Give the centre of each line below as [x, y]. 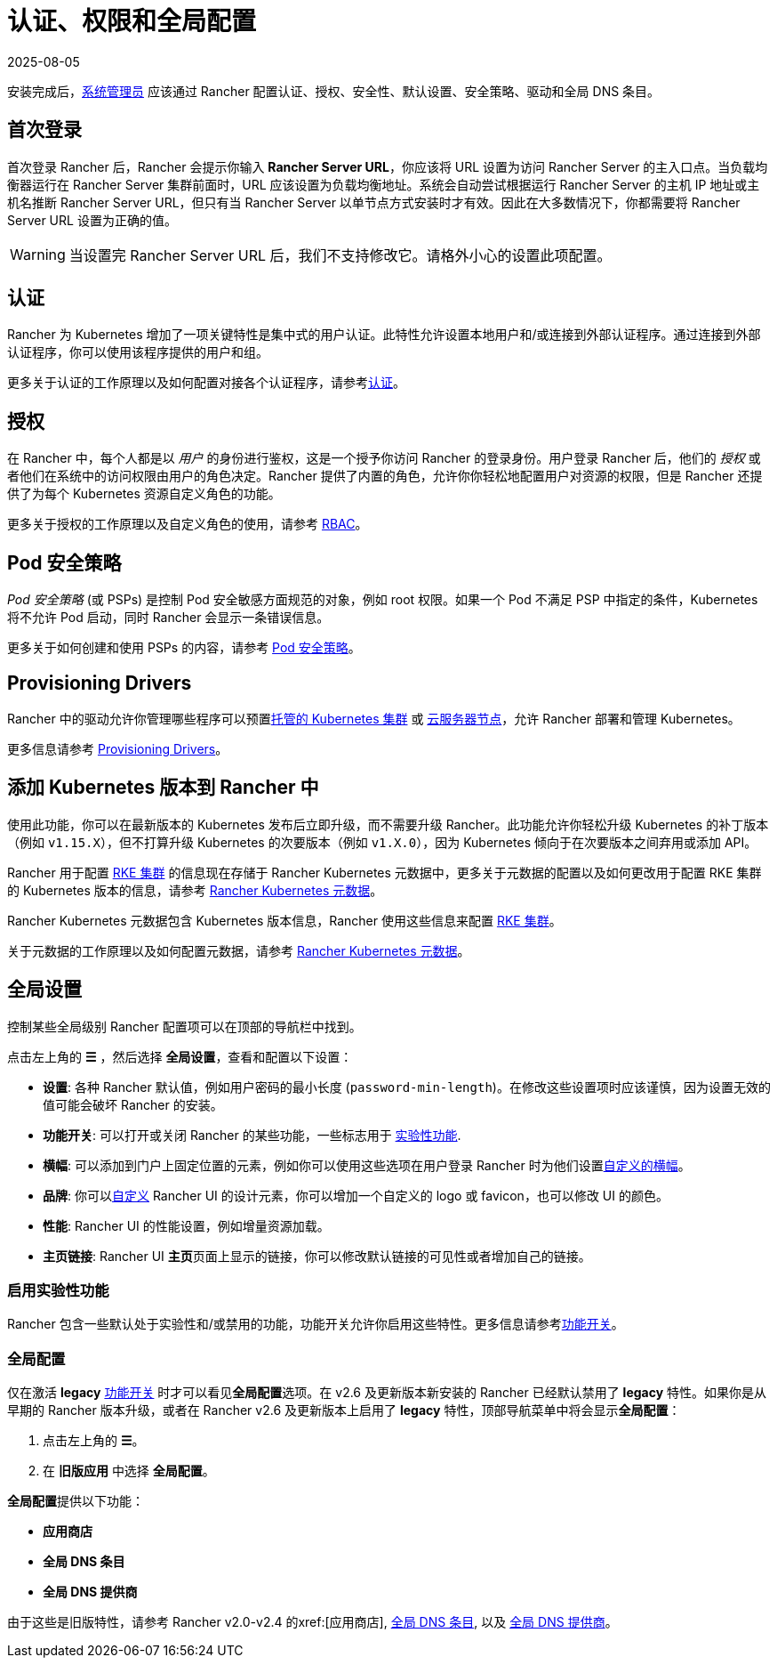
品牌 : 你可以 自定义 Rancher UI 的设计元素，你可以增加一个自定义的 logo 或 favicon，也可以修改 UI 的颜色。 [356, 1195]
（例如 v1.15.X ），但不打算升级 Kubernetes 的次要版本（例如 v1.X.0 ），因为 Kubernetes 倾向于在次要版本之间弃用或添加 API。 [382, 842]
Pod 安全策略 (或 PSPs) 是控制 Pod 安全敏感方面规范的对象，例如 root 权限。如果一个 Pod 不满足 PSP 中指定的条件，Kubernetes [383, 600]
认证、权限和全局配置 [132, 21]
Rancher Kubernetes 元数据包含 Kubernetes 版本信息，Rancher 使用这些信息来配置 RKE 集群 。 [284, 920]
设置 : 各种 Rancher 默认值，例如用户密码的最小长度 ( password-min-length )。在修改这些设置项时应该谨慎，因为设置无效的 [407, 1087]
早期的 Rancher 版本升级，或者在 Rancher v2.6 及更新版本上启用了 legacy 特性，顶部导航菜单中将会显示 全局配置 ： [344, 1410]
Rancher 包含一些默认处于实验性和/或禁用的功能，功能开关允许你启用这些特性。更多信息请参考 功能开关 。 [316, 1324]
